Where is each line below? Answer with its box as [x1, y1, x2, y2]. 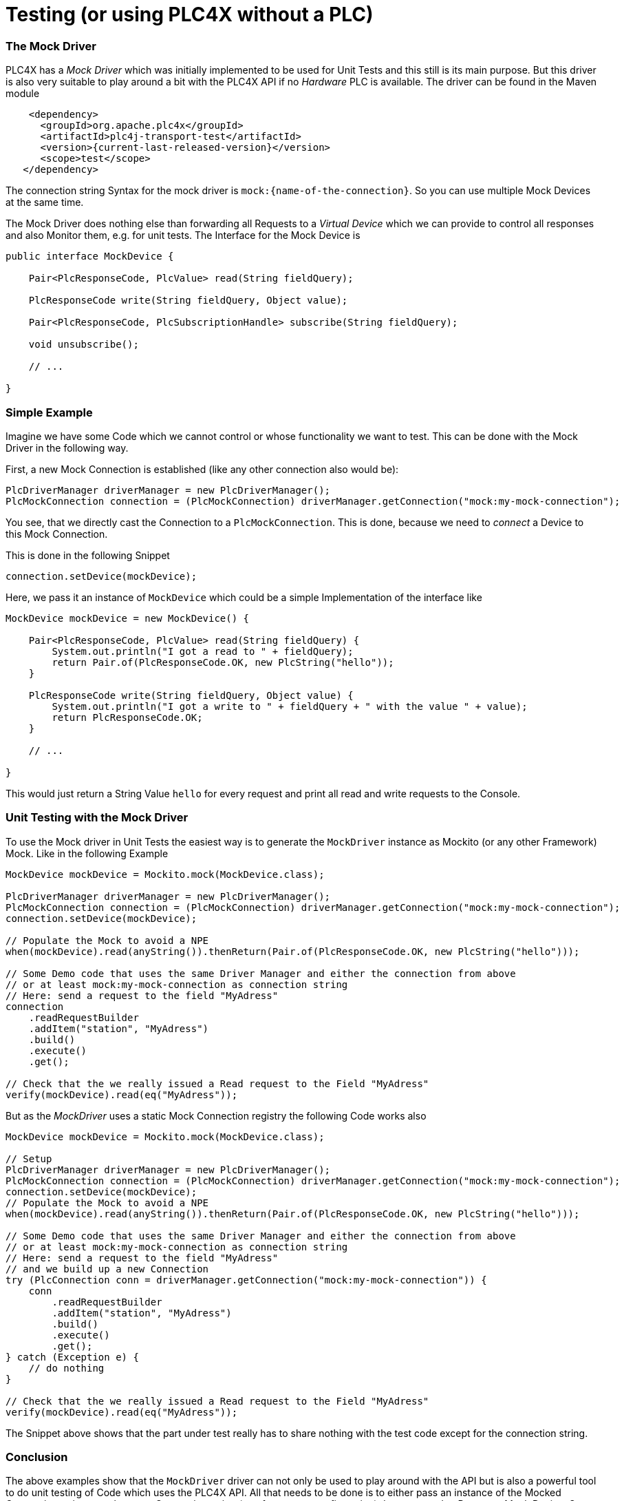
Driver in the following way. [6, 441, 129, 454]
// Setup [6, 1153, 52, 1164]
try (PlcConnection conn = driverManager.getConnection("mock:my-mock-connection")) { [6, 1274, 487, 1285]
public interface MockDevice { [6, 251, 174, 262]
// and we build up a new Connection [6, 1263, 209, 1274]
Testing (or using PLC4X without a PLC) [6, 3, 374, 26]
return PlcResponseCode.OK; [52, 711, 203, 723]
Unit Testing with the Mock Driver [6, 810, 189, 825]
